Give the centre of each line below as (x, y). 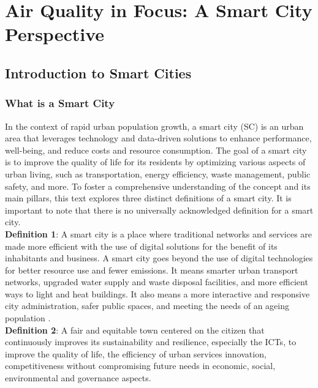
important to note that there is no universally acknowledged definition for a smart (159, 210)
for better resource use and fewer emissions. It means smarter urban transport (152, 270)
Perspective (55, 34)
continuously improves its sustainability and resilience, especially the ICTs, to (151, 342)
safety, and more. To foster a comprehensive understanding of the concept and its (158, 186)
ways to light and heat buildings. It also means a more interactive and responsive (157, 293)
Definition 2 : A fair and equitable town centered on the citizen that (135, 330)
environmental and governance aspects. (78, 378)
